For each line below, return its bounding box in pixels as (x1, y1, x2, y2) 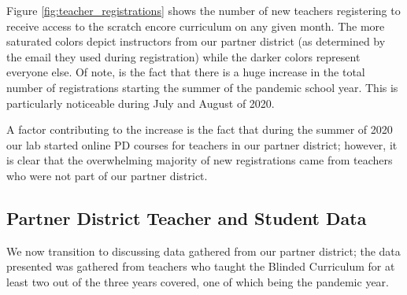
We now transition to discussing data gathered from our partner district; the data (6, 242, 401, 259)
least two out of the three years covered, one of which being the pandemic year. (6, 273, 389, 289)
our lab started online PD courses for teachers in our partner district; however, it (6, 136, 398, 153)
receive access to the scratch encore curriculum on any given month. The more (6, 17, 385, 34)
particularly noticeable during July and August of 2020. (6, 94, 275, 111)
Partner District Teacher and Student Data (6, 205, 367, 230)
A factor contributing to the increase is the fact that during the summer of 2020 (6, 121, 393, 138)
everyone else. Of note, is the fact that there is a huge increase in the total (6, 64, 365, 80)
